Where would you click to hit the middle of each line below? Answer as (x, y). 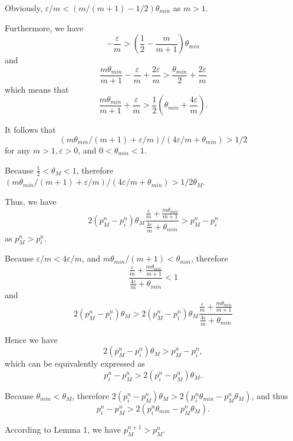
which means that (37, 89)
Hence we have (31, 339)
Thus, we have (31, 202)
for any (18, 150)
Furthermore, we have (44, 27)
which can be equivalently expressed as (75, 363)
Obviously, (24, 8)
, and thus (270, 395)
